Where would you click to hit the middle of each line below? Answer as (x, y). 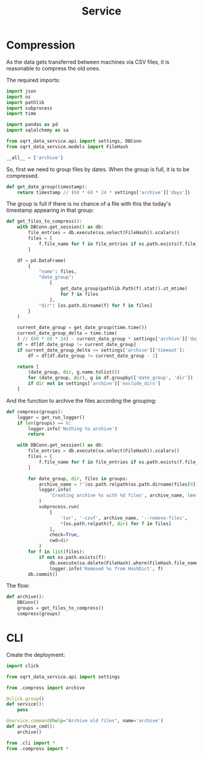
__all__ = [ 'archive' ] (35, 158)
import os (19, 97)
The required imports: (33, 80)
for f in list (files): (56, 552)
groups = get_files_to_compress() (60, 608)
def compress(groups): (35, 412)
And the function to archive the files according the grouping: (82, 400)
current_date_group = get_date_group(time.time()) (82, 328)
